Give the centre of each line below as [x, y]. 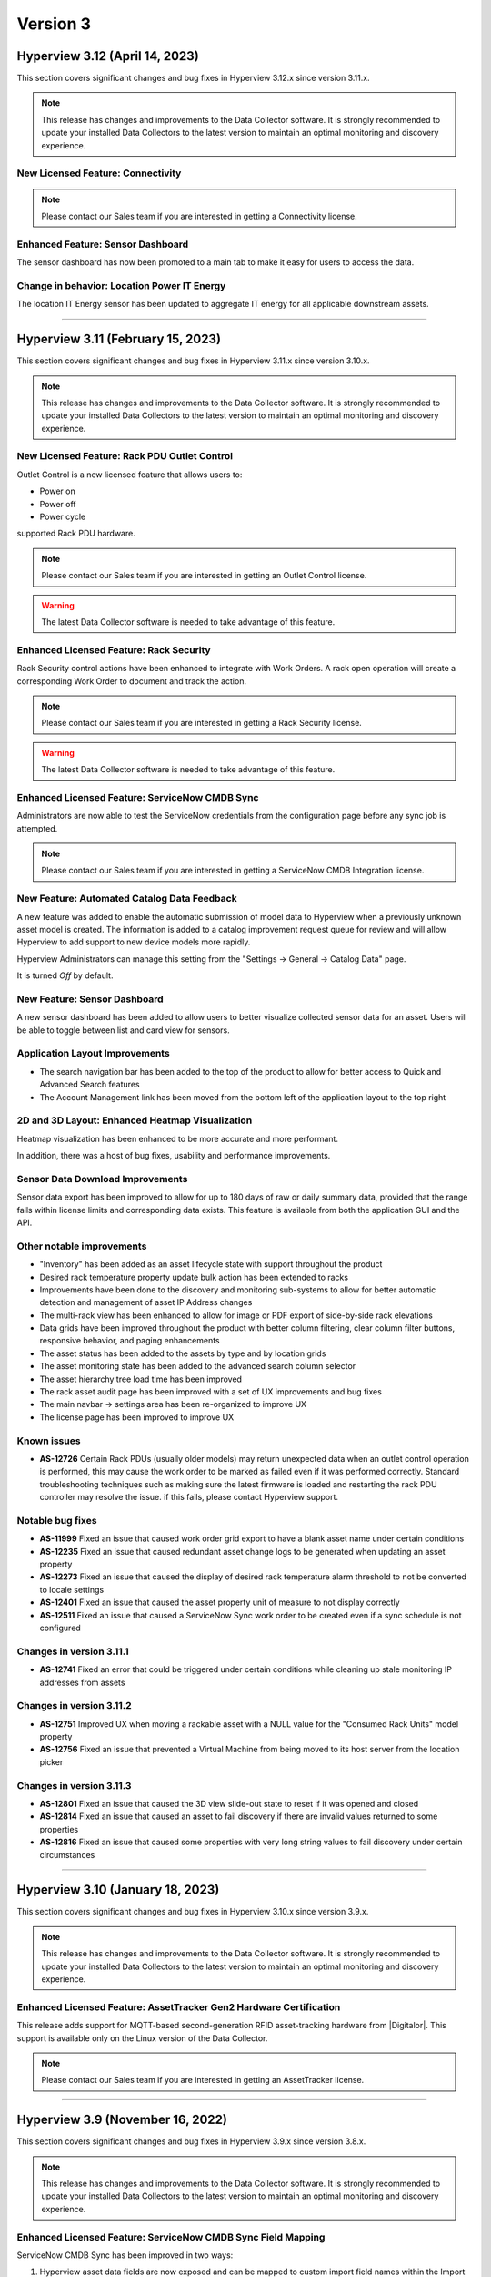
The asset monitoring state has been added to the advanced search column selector [198, 1366]
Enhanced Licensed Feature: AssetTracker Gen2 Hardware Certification [179, 2006]
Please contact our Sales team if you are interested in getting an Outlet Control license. [204, 576]
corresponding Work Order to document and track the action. [132, 681]
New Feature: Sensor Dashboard [90, 999]
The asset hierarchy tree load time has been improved [141, 1379]
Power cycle [63, 517]
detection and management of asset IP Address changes [146, 1302]
